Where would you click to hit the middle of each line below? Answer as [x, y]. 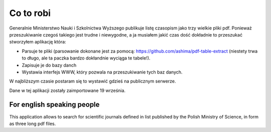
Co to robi [30, 13]
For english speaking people [54, 105]
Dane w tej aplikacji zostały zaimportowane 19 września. [67, 90]
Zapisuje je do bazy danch [49, 65]
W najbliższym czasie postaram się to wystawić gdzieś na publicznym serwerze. [93, 81]
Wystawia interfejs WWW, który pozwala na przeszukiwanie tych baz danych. [102, 72]
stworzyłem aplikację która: [38, 42]
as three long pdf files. [33, 123]
